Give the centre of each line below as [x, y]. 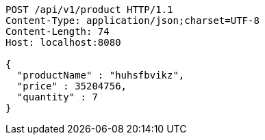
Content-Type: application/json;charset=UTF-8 [132, 20]
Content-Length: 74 [58, 31]
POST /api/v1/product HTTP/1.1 [89, 10]
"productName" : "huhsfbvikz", [101, 75]
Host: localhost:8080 [63, 42]
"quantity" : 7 [57, 97]
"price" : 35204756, [72, 86]
